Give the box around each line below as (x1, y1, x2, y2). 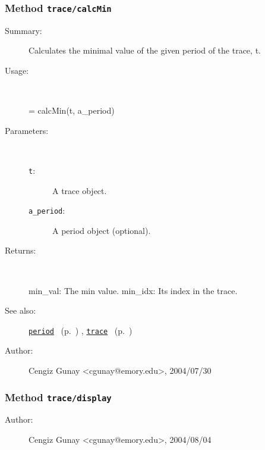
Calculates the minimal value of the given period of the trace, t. (29, 44, 261, 57)
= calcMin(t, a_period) (29, 104, 115, 117)
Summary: (5, 24, 42, 36)
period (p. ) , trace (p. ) (29, 324, 132, 336)
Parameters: (5, 124, 49, 136)
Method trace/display (5, 389, 112, 404)
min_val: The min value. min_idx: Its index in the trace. (29, 284, 238, 296)
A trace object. (52, 184, 107, 196)
